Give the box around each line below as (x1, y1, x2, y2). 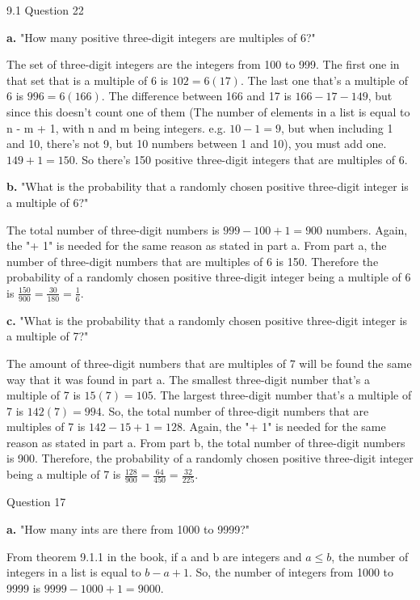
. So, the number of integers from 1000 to (189, 564, 393, 581)
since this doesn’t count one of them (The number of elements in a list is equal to (6, 103, 410, 120)
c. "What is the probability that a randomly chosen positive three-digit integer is (6, 311, 408, 328)
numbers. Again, (325, 221, 408, 238)
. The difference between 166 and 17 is (101, 87, 292, 104)
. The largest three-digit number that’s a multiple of (153, 387, 412, 404)
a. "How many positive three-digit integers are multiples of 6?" (6, 28, 316, 45)
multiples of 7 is (6, 418, 86, 435)
